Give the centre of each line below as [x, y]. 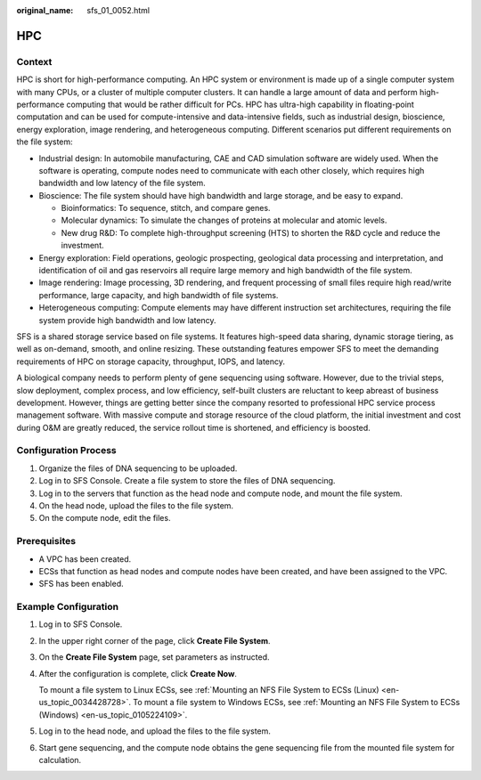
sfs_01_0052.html [118, 10]
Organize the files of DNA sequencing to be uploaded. [138, 468]
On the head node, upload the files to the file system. [136, 506]
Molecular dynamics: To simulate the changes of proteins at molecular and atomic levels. [224, 220]
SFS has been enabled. [81, 584]
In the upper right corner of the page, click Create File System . [155, 640]
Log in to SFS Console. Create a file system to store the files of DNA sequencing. [187, 481]
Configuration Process [66, 451]
